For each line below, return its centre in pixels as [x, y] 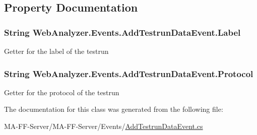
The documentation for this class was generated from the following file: [114, 109]
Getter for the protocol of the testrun [62, 92]
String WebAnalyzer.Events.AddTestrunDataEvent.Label [122, 32]
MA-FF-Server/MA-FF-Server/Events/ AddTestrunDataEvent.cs [104, 126]
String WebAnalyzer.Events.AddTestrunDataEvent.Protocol [129, 73]
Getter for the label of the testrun [56, 51]
